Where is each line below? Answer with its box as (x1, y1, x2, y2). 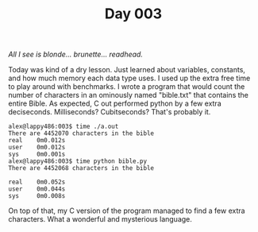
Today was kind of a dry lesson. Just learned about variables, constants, (8, 65, 246, 75)
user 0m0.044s (8, 185, 66, 193)
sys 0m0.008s (8, 192, 66, 200)
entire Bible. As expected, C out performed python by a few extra (8, 99, 222, 108)
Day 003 (104, 5, 163, 23)
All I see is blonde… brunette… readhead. (8, 49, 143, 60)
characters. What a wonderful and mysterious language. (8, 215, 193, 224)
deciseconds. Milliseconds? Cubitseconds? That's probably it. (8, 107, 211, 117)
